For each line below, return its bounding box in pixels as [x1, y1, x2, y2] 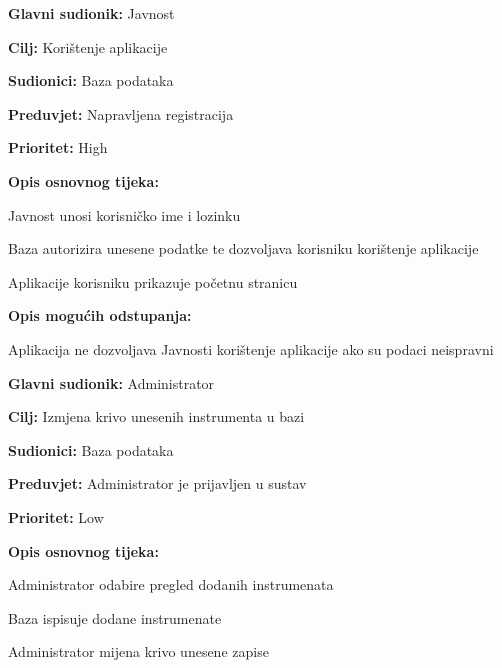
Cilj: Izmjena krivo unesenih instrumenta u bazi [8, 406, 305, 427]
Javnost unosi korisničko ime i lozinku [8, 204, 241, 225]
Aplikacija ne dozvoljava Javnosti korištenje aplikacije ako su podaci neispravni [8, 338, 494, 359]
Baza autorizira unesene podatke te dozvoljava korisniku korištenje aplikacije [8, 238, 479, 259]
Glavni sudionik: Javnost [8, 3, 175, 23]
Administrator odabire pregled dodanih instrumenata [8, 574, 334, 595]
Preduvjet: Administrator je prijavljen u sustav [8, 473, 307, 494]
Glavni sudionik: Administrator [8, 372, 215, 393]
